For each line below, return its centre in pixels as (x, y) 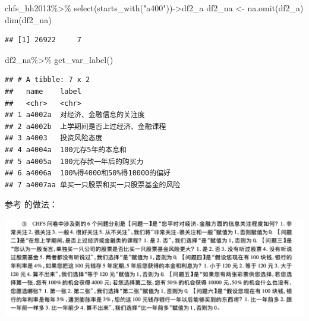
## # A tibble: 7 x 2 (48, 80)
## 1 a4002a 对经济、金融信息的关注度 (75, 115)
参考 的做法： (31, 204)
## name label (43, 91)
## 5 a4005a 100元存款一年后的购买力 (74, 161)
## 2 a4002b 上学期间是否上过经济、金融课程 (86, 126)
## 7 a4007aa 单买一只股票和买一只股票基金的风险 (93, 185)
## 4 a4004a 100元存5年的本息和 (66, 150)
